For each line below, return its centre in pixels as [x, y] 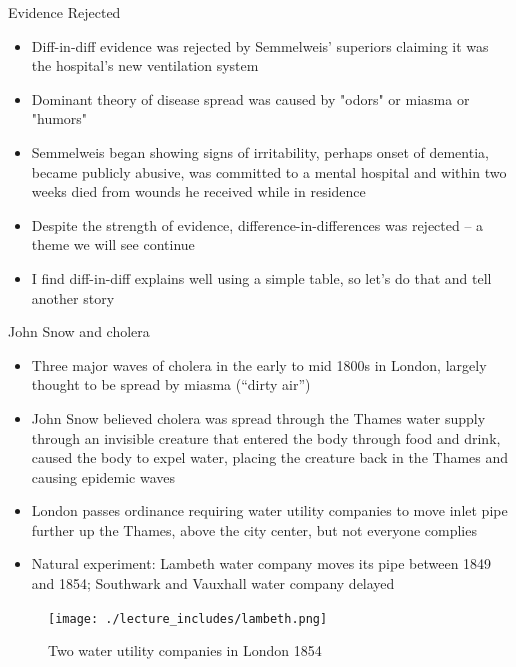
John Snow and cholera [79, 331]
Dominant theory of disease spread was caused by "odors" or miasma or [250, 98]
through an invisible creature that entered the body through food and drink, [266, 437]
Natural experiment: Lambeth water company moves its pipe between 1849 [261, 563]
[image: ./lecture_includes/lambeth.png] [188, 618]
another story [73, 297]
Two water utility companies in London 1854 [185, 650]
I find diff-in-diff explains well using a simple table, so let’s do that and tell [261, 277]
